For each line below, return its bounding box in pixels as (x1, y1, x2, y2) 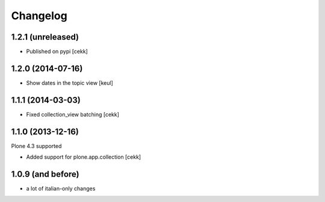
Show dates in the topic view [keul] (26, 79, 114, 87)
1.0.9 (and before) (11, 169, 79, 179)
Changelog (11, 9, 67, 22)
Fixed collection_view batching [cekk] (26, 111, 120, 118)
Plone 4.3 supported (11, 142, 62, 150)
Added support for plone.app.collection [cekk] (26, 153, 141, 161)
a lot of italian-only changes (26, 185, 96, 192)
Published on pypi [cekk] (26, 48, 88, 55)
